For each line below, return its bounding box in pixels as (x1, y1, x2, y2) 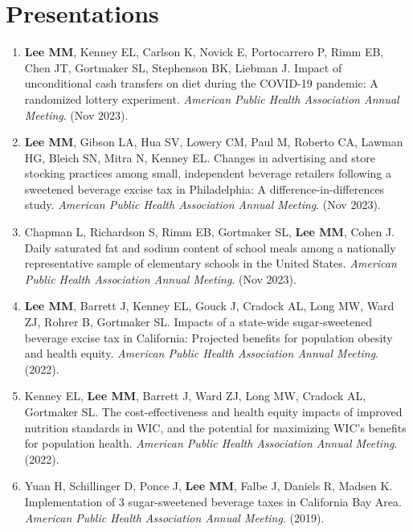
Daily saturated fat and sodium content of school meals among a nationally (24, 239, 396, 256)
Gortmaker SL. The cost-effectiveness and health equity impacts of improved (24, 403, 403, 419)
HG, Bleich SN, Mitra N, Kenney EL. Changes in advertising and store (24, 149, 376, 166)
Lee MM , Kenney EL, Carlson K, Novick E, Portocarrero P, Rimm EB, (24, 43, 384, 60)
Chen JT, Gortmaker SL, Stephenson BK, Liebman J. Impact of (24, 59, 342, 76)
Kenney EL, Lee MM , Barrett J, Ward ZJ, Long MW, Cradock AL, (24, 387, 366, 404)
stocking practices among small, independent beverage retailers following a (24, 165, 392, 182)
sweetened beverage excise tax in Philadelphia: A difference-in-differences (24, 180, 385, 197)
